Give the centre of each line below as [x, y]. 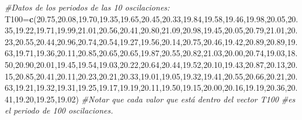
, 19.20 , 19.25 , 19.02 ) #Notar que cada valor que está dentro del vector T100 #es [154, 99]
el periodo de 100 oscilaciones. [59, 110]
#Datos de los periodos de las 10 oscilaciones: [87, 7]
